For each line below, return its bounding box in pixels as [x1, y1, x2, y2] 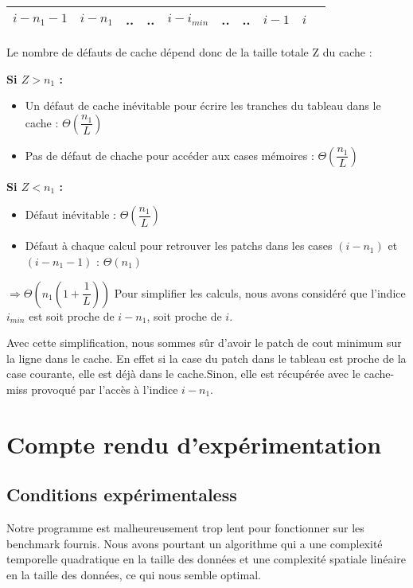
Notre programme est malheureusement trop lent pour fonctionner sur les [6, 520, 364, 536]
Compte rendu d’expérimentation [6, 427, 382, 460]
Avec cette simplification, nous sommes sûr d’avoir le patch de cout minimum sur [6, 334, 402, 351]
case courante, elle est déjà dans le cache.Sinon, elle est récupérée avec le [6, 365, 360, 382]
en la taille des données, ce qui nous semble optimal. [6, 566, 261, 582]
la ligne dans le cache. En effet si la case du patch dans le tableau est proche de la [6, 349, 407, 366]
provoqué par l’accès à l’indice [31, 380, 178, 397]
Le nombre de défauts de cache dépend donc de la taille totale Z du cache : [6, 44, 372, 60]
